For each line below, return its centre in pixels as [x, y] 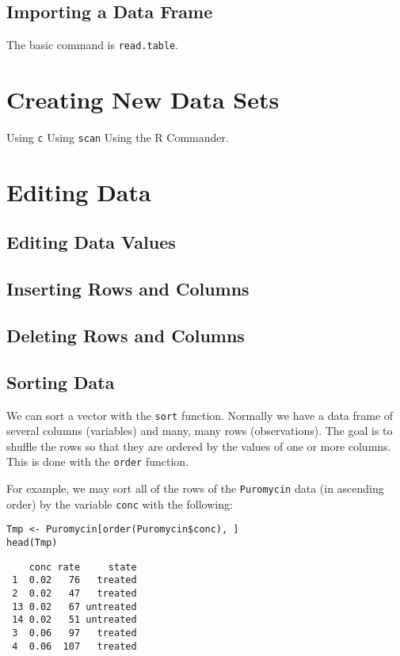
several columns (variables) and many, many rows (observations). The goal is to [200, 431]
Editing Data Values [91, 242]
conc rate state [83, 567]
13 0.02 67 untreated [74, 606]
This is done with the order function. [98, 461]
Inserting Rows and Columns [128, 289]
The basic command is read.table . [93, 45]
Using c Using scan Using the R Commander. [118, 137]
